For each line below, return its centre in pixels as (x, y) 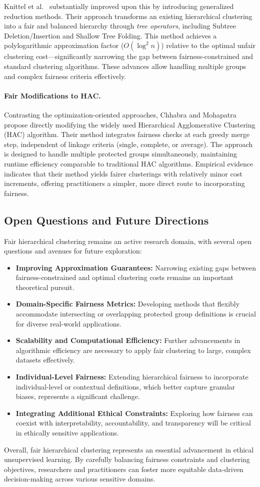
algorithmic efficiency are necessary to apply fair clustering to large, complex (133, 350)
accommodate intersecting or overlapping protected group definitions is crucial (136, 314)
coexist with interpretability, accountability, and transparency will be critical (133, 423)
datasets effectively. (45, 360)
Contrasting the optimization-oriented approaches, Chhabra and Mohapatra (120, 114)
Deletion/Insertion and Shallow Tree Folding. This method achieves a (110, 35)
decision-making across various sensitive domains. (80, 479)
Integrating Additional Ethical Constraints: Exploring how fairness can (134, 413)
